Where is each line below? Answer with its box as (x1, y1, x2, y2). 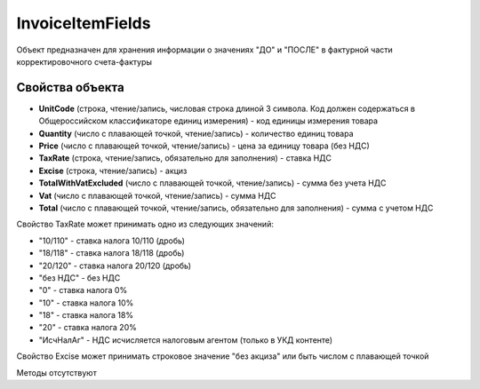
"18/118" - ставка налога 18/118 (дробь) (38, 248, 185, 258)
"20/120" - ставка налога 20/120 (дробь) (38, 260, 191, 271)
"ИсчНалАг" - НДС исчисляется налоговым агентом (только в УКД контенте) (38, 334, 333, 345)
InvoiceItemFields (16, 13, 151, 33)
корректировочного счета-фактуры (16, 56, 153, 67)
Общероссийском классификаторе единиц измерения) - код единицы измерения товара (38, 115, 378, 126)
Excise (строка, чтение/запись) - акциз (38, 165, 188, 176)
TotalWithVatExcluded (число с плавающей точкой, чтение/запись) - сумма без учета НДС (38, 178, 387, 188)
